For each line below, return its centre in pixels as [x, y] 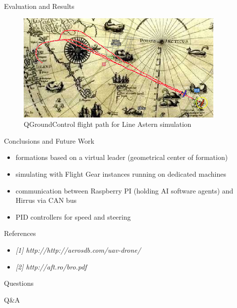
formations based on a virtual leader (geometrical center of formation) [122, 157]
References [20, 233]
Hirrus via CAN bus [46, 200]
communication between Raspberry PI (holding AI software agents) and [124, 190]
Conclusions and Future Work [49, 140]
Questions [19, 283]
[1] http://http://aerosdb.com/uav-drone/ [78, 250]
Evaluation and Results [39, 6]
